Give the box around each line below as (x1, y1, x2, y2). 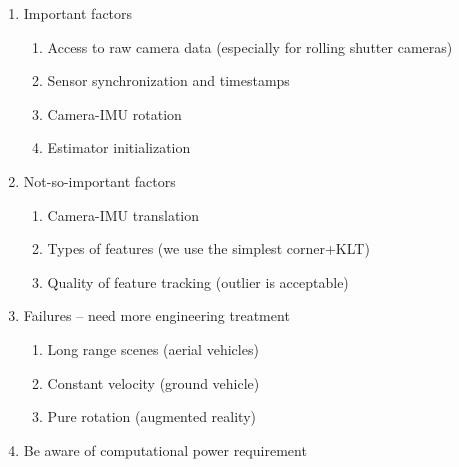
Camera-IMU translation (47, 204, 200, 225)
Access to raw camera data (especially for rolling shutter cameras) (47, 36, 453, 57)
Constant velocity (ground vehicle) (47, 372, 260, 393)
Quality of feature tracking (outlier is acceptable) (47, 271, 349, 292)
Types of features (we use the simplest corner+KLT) (47, 238, 370, 259)
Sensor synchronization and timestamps (47, 70, 290, 91)
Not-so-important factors (23, 170, 176, 191)
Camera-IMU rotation (47, 103, 182, 124)
